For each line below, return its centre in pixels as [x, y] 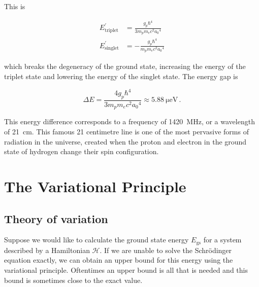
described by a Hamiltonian [47, 250]
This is [15, 6]
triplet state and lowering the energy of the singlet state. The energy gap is [121, 76]
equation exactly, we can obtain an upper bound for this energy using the [119, 260]
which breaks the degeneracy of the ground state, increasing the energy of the [125, 66]
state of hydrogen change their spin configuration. [82, 151]
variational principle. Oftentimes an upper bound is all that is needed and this [126, 270]
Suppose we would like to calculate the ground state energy [96, 240]
